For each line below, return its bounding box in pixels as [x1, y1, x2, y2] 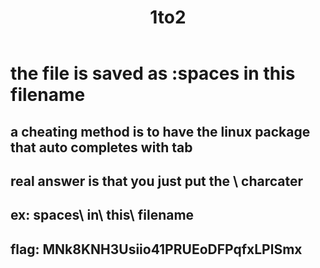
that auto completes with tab [10, 139, 193, 156]
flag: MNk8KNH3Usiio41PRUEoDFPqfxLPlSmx [10, 241, 303, 258]
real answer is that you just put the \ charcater [10, 172, 304, 190]
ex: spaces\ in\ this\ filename [10, 207, 195, 224]
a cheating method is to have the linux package [10, 123, 311, 140]
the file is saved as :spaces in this [10, 62, 296, 85]
